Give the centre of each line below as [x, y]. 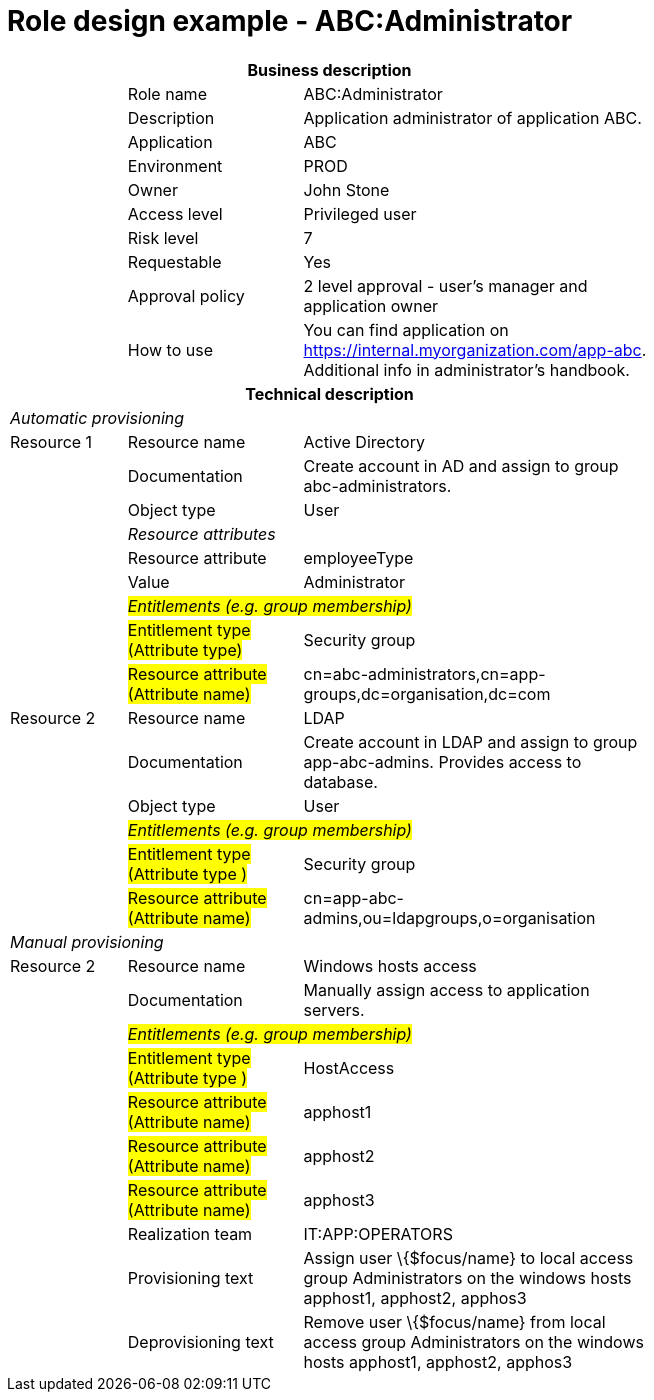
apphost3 [339, 1199]
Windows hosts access [390, 965]
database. [340, 781]
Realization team [190, 1233]
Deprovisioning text [200, 1341]
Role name [167, 93]
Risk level [163, 237]
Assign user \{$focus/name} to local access [468, 1257]
